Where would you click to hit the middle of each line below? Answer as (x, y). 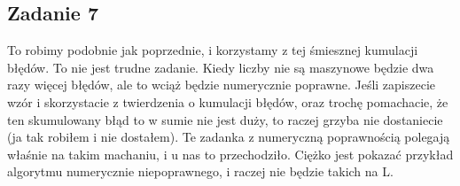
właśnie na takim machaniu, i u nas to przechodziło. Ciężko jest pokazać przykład (230, 154)
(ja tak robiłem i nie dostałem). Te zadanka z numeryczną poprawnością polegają (229, 137)
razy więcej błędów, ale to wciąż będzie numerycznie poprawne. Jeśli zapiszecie (222, 85)
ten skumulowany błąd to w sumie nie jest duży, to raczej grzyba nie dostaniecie (225, 119)
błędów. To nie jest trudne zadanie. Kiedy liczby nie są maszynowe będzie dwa (221, 67)
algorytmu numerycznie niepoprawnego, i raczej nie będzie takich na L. (200, 171)
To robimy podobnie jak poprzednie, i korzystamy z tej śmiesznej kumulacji (213, 50)
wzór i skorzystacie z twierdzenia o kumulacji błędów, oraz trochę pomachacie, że (228, 101)
